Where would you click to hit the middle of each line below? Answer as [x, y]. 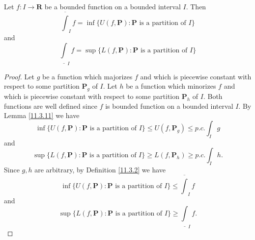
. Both [213, 96]
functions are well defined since [51, 106]
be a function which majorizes [87, 76]
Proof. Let [19, 76]
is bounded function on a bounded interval [169, 106]
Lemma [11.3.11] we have [42, 115]
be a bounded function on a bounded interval [113, 6]
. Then [196, 6]
